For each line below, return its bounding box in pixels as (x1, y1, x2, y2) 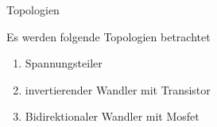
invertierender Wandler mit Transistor (25, 81, 211, 98)
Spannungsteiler (25, 55, 103, 71)
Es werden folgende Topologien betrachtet (6, 28, 211, 44)
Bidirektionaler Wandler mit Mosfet (25, 108, 200, 125)
